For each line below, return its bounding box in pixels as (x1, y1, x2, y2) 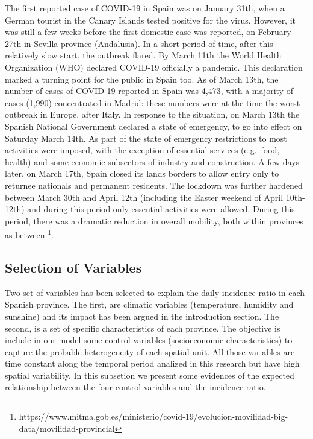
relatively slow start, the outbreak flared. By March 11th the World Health (5, 49, 282, 62)
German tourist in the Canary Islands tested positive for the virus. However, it (5, 13, 296, 26)
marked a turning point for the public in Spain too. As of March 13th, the (5, 72, 279, 85)
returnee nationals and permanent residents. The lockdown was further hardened (5, 178, 303, 191)
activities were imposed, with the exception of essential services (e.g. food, (5, 144, 280, 156)
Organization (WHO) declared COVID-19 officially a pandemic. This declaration (5, 60, 303, 73)
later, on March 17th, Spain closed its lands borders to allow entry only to (5, 167, 279, 180)
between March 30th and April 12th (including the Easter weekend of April (5, 191, 284, 203)
